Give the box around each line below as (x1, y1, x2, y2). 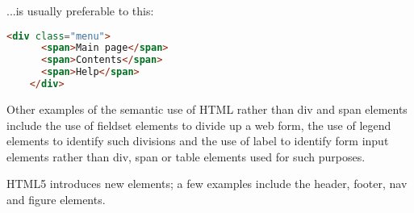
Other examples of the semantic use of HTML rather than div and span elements (6, 100, 408, 117)
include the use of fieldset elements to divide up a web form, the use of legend (6, 116, 391, 133)
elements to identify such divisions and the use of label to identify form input (6, 132, 389, 149)
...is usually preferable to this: (6, 2, 154, 19)
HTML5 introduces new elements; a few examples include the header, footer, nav (6, 175, 408, 192)
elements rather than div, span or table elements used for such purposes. (6, 148, 366, 165)
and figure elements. (6, 190, 106, 207)
